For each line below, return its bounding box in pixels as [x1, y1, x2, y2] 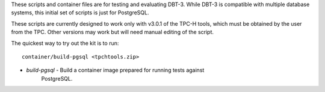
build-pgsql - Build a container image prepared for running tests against [26, 66, 205, 74]
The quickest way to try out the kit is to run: [11, 39, 119, 47]
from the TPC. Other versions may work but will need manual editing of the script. [11, 29, 214, 36]
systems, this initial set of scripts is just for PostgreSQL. [11, 9, 149, 16]
